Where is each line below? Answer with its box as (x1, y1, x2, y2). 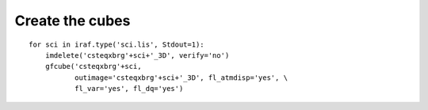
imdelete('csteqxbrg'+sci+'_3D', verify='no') (44, 51, 230, 59)
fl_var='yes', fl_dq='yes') (74, 84, 184, 93)
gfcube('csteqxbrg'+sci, (44, 62, 142, 71)
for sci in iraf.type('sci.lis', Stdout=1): (29, 40, 205, 49)
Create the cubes (14, 12, 131, 29)
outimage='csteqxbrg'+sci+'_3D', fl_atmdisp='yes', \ (74, 73, 289, 82)
